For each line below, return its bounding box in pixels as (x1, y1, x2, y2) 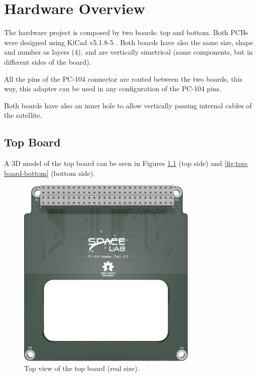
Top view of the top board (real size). (24, 362, 140, 373)
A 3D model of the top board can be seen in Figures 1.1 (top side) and (4, 158, 222, 168)
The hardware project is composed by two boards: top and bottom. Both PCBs (4, 27, 248, 38)
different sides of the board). (4, 56, 91, 67)
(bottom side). (51, 167, 95, 178)
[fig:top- (224, 158, 248, 168)
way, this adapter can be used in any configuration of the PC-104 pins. (4, 83, 221, 94)
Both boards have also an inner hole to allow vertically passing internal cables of (4, 100, 252, 110)
